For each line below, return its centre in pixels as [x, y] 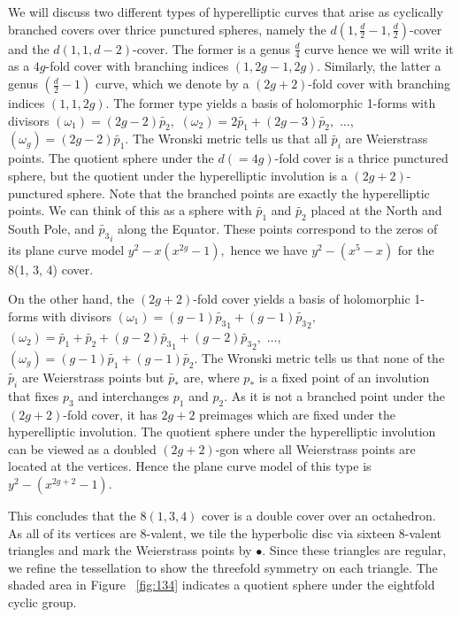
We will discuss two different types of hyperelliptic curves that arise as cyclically [226, 12]
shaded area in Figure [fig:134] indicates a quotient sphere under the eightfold [222, 585]
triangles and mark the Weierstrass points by [130, 550]
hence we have [269, 249]
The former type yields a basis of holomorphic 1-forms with [275, 103]
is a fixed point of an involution [344, 377]
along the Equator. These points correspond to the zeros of [278, 228]
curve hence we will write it [379, 48]
